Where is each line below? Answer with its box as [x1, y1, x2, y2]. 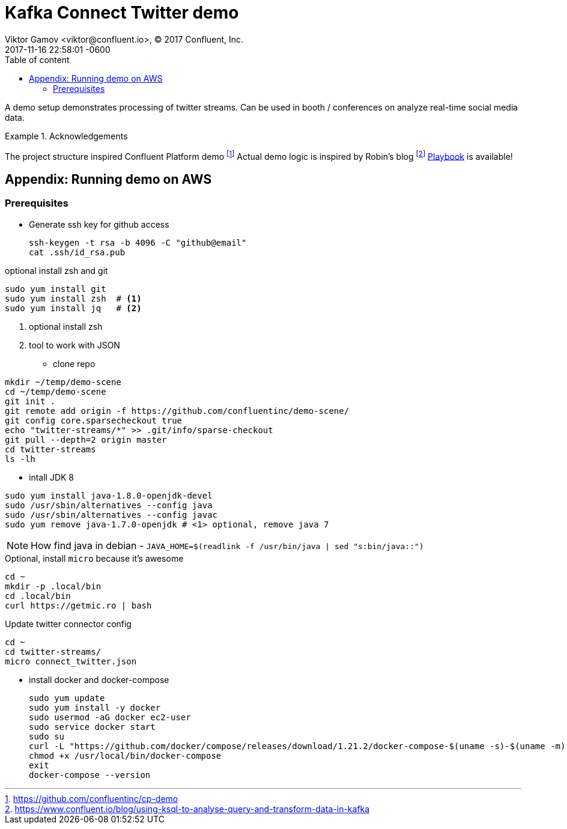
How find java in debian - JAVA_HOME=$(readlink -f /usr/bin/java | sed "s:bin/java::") [31, 539, 424, 551]
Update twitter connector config [5, 618, 132, 629]
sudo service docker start [29, 721, 156, 732]
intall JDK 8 [29, 472, 74, 482]
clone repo [53, 358, 96, 369]
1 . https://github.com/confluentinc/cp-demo [5, 793, 178, 804]
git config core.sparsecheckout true [5, 415, 183, 425]
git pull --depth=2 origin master [5, 434, 167, 445]
